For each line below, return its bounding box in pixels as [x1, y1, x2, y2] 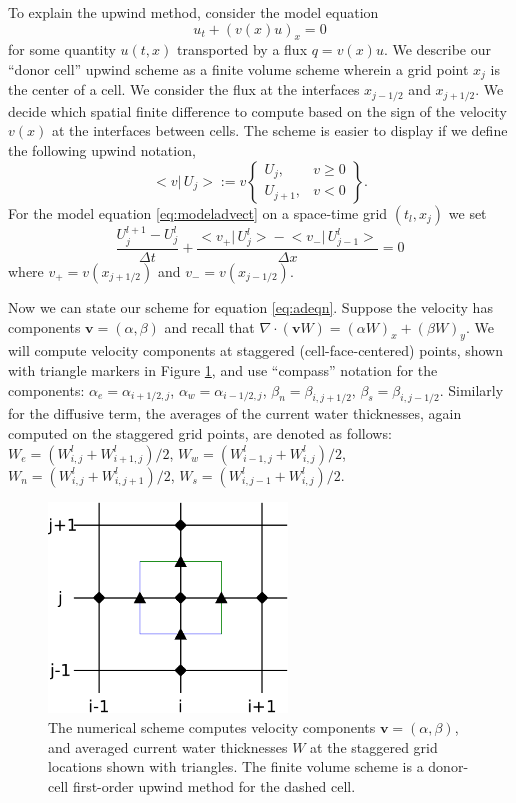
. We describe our [383, 39, 492, 60]
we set [448, 202, 487, 223]
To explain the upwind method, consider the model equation [8, 2, 379, 22]
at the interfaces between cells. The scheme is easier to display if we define [51, 120, 508, 141]
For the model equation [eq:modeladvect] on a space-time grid [8, 202, 388, 223]
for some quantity [8, 39, 116, 60]
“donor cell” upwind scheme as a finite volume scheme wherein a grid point [8, 58, 469, 79]
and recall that [164, 316, 255, 337]
